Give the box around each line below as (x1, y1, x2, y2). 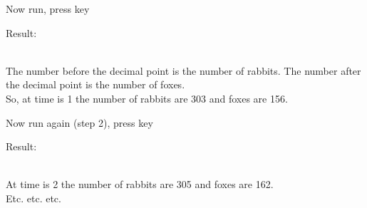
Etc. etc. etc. (6, 190, 61, 205)
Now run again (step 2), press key (6, 115, 153, 130)
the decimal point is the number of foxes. (6, 77, 185, 92)
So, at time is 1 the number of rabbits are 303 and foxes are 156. (6, 90, 288, 105)
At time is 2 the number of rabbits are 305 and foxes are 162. (6, 177, 274, 192)
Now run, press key (6, 1, 90, 16)
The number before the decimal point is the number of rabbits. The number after (6, 63, 361, 78)
